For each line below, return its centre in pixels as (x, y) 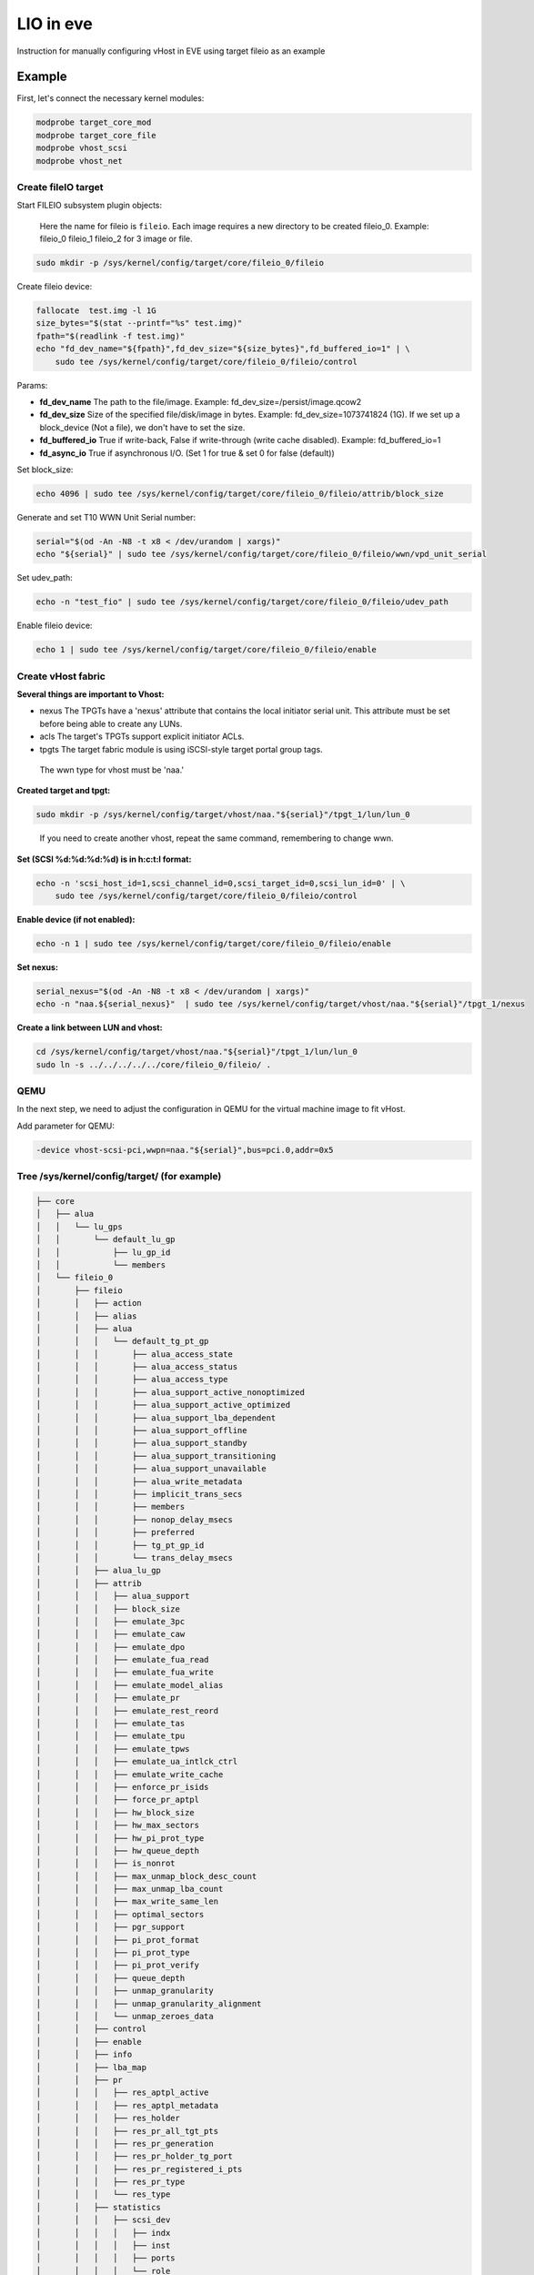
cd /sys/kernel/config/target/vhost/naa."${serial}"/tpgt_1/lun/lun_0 (197, 1052)
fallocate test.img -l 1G (96, 311)
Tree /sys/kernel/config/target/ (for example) (119, 1177)
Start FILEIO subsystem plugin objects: (90, 206)
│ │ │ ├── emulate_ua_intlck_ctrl (137, 1762)
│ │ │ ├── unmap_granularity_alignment (149, 2003)
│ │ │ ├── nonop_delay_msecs (135, 1519)
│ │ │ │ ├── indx (103, 2233)
